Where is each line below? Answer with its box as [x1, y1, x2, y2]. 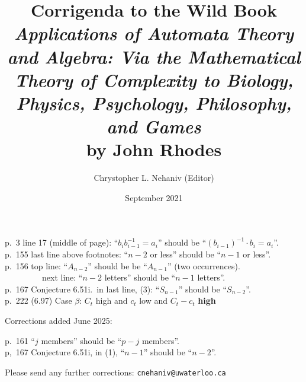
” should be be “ [88, 259, 147, 272]
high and [95, 294, 128, 307]
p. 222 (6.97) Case [5, 294, 72, 307]
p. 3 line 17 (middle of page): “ [5, 236, 118, 249]
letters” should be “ [104, 271, 176, 284]
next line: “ [41, 271, 83, 284]
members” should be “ [41, 334, 122, 346]
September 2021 [125, 191, 183, 203]
